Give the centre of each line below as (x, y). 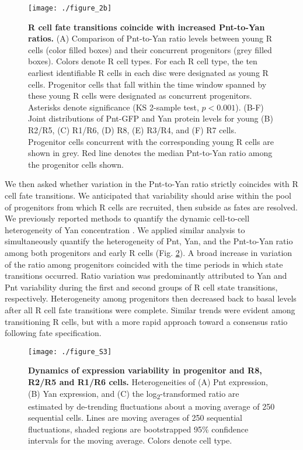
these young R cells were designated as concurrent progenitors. (140, 96)
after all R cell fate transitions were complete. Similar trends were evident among (150, 309)
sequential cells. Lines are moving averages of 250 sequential (135, 418)
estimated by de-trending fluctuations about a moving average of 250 (151, 406)
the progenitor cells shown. (76, 164)
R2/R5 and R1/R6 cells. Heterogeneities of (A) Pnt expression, (148, 381)
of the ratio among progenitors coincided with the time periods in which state (144, 264)
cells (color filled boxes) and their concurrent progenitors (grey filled (150, 49)
